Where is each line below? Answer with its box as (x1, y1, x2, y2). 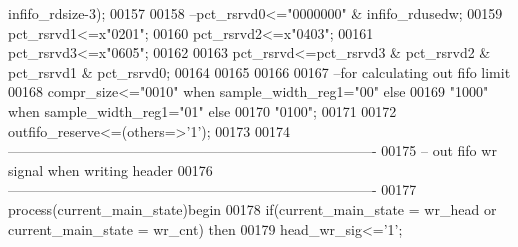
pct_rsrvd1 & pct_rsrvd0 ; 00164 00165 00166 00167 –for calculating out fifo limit (8, 61, 511, 82)
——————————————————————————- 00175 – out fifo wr (8, 140, 497, 161)
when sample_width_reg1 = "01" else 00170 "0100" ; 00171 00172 (8, 100, 397, 121)
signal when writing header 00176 (8, 159, 213, 180)
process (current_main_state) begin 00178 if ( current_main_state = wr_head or (8, 198, 497, 219)
